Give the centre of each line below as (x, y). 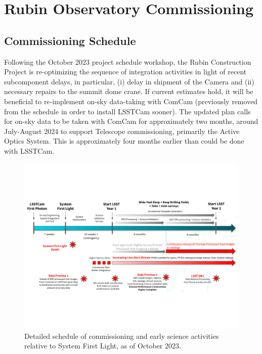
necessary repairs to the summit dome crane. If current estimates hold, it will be (129, 91)
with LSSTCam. (29, 150)
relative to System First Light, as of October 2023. (103, 346)
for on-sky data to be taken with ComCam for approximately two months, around (131, 121)
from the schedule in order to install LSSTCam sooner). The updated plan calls (127, 111)
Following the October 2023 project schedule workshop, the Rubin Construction (128, 61)
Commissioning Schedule (70, 40)
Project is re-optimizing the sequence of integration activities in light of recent (125, 72)
